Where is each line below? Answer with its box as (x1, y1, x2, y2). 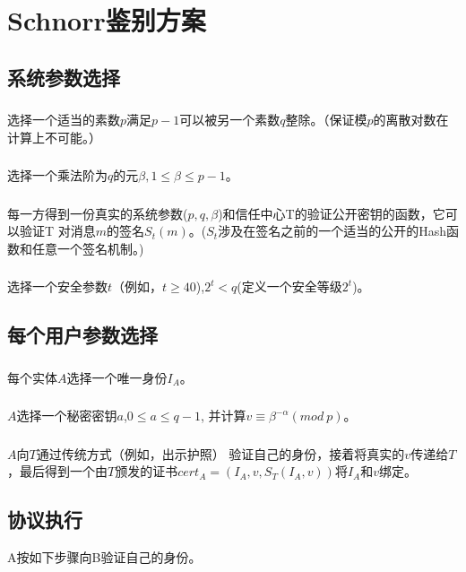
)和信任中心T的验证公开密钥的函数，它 (218, 204, 445, 222)
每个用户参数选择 (7, 321, 158, 349)
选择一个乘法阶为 (7, 166, 108, 185)
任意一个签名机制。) (31, 238, 144, 257)
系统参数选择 (7, 63, 120, 91)
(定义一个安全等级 (237, 277, 342, 296)
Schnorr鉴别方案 (7, 2, 206, 39)
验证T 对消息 (19, 221, 96, 240)
